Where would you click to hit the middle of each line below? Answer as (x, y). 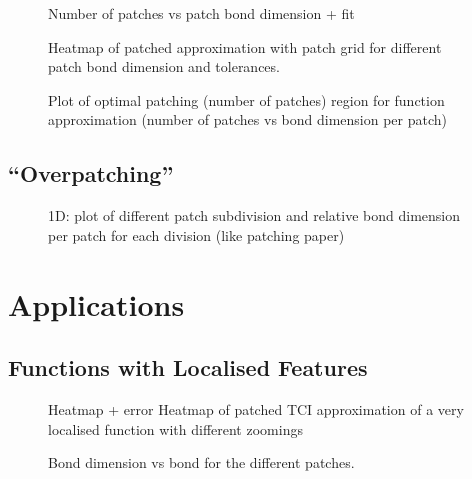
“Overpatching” (91, 173)
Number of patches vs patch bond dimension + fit (201, 13)
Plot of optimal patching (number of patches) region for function (246, 99)
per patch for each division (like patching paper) (196, 234)
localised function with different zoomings (175, 428)
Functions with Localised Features (188, 367)
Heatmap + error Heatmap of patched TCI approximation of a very (256, 408)
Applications (96, 303)
